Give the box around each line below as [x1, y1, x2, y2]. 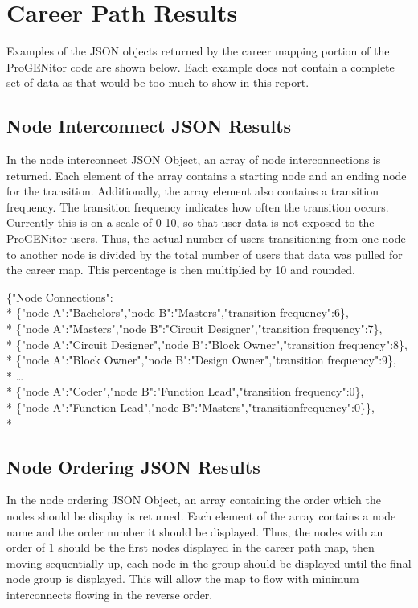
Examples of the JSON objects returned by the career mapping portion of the [6, 43, 390, 60]
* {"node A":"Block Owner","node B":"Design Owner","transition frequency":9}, [6, 351, 396, 368]
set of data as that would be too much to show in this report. [6, 74, 309, 91]
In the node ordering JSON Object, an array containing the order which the [6, 491, 381, 508]
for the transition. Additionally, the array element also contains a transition [6, 183, 379, 199]
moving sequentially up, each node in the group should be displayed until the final [6, 554, 412, 571]
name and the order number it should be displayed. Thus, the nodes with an [6, 523, 383, 540]
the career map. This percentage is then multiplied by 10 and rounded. [6, 261, 355, 278]
